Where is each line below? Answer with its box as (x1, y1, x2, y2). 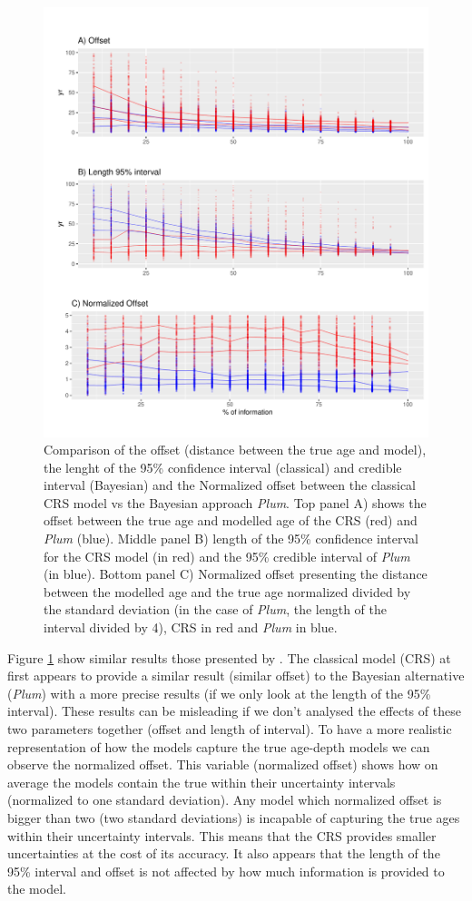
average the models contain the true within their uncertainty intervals (7, 772, 396, 791)
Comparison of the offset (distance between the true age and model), (44, 440, 427, 459)
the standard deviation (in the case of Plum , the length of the (44, 600, 387, 619)
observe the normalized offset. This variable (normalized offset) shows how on (7, 755, 438, 774)
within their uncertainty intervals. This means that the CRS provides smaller (7, 826, 437, 845)
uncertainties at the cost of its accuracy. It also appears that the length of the (7, 844, 440, 863)
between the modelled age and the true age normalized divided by (44, 582, 411, 601)
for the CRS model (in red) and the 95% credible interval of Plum (44, 546, 410, 565)
